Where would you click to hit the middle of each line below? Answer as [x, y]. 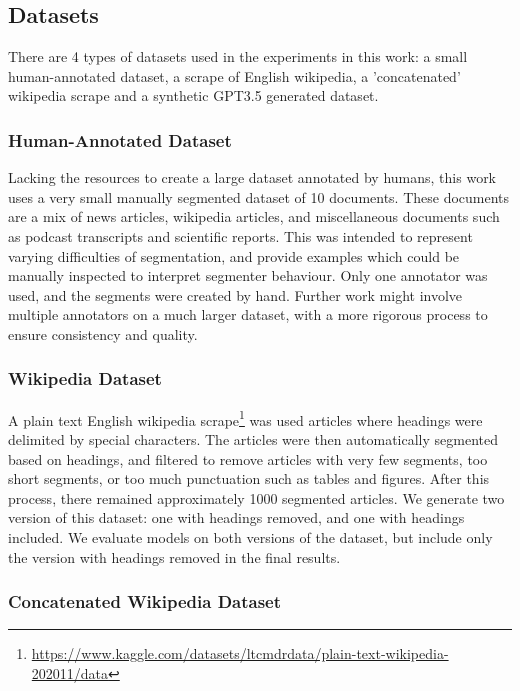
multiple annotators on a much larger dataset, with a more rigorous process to [248, 314]
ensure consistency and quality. [103, 333]
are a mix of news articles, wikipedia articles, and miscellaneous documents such [254, 216]
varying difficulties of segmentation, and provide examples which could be [234, 255]
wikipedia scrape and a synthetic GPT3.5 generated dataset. [193, 95]
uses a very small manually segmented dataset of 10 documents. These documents [259, 196]
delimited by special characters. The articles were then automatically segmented [253, 439]
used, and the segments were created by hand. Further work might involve [235, 294]
